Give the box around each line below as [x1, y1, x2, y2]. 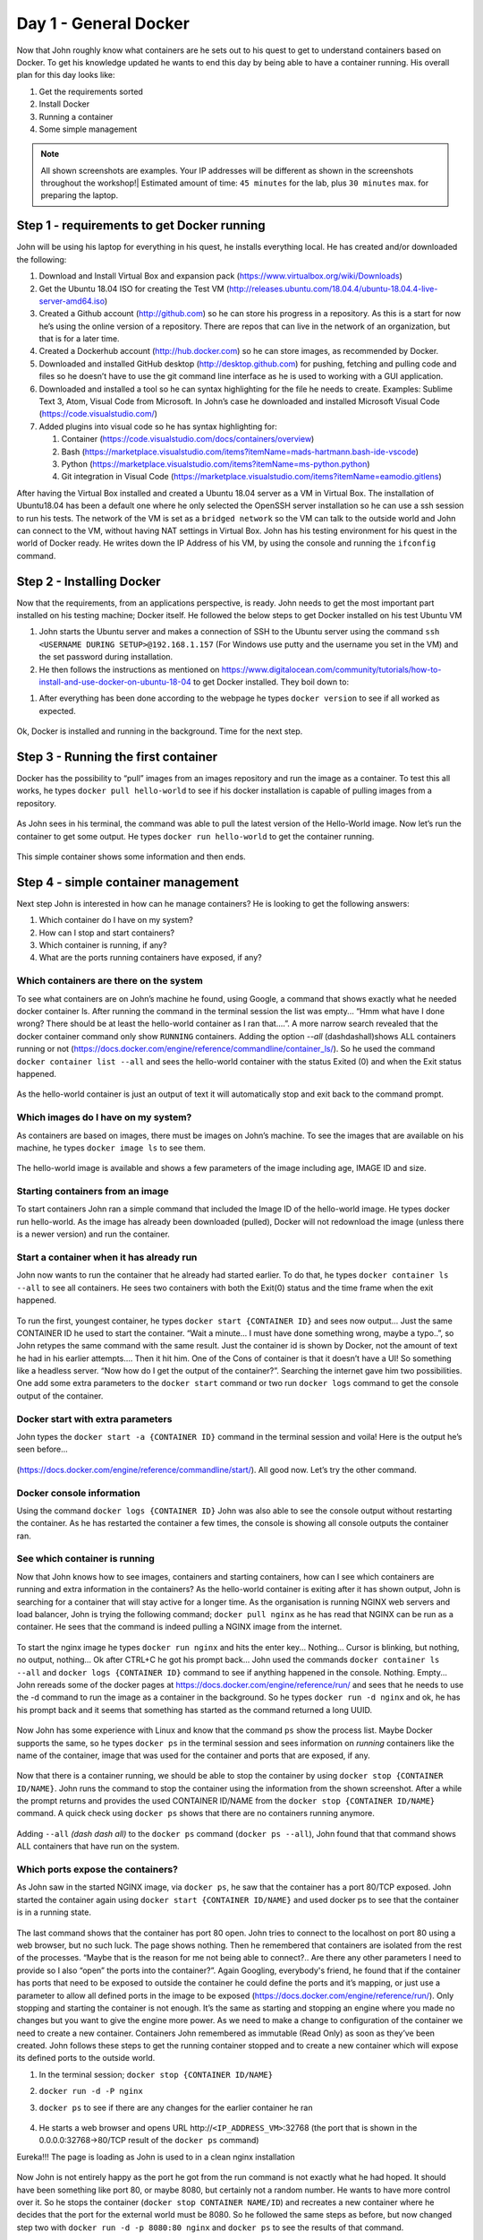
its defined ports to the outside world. [16, 2053, 156, 2063]
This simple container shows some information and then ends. [16, 851, 246, 862]
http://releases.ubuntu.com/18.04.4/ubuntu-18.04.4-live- [229, 283, 438, 294]
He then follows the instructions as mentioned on [38, 664, 220, 675]
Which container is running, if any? [38, 940, 167, 951]
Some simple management [38, 124, 138, 134]
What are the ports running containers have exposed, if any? [38, 952, 263, 963]
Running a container [38, 111, 114, 122]
